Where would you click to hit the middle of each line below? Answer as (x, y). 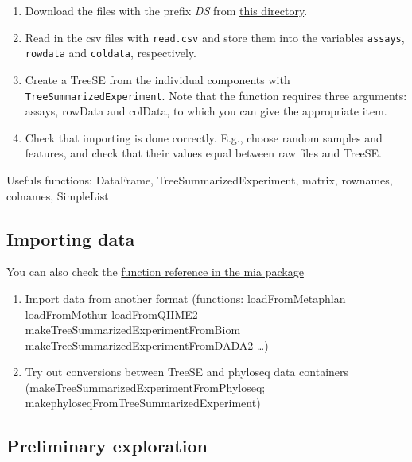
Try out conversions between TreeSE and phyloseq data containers (187, 372)
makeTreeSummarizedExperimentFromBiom (133, 330)
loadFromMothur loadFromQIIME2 (111, 314)
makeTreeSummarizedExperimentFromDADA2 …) (147, 345)
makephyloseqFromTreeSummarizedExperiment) (143, 403)
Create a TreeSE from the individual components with (157, 79)
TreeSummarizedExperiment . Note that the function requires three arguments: (216, 95)
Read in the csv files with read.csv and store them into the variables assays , (215, 37)
